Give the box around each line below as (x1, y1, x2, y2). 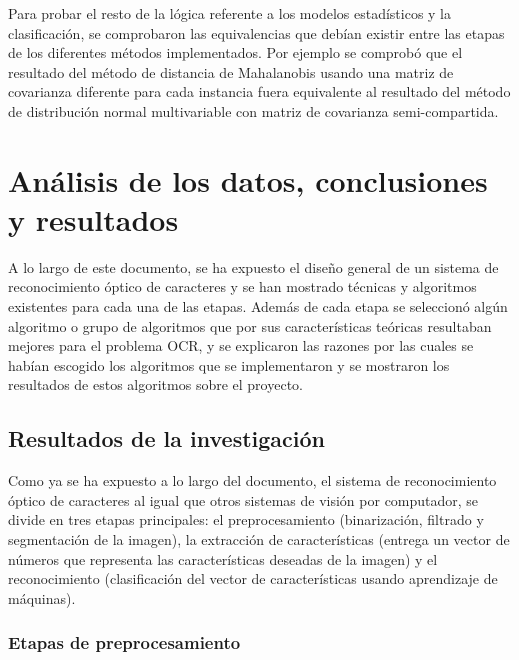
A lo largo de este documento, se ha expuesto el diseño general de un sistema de (8, 256, 499, 277)
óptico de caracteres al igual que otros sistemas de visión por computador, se (8, 489, 479, 510)
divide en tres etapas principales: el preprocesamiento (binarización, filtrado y (8, 509, 484, 530)
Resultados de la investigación (8, 423, 325, 454)
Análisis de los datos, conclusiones (8, 159, 488, 200)
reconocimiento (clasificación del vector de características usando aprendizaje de (8, 568, 498, 589)
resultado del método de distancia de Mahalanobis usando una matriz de (8, 61, 454, 82)
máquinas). (8, 587, 76, 608)
